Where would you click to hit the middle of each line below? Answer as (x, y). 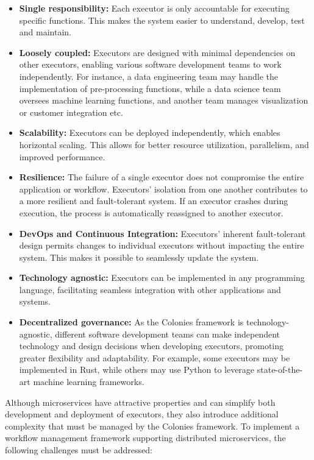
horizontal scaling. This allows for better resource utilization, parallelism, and (164, 144)
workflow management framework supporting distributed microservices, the (145, 438)
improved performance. (62, 156)
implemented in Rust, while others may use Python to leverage (137, 370)
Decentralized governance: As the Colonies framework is (131, 322)
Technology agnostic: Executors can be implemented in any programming (162, 278)
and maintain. (45, 32)
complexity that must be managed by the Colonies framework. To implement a (152, 426)
